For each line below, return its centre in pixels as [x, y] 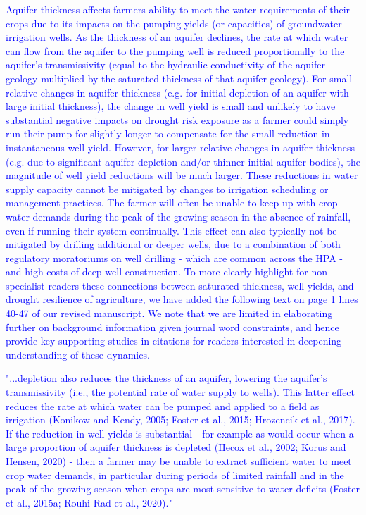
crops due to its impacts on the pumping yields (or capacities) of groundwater [174, 23]
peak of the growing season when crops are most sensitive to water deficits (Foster [183, 489]
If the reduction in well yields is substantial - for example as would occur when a [180, 433]
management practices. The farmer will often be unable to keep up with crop [172, 203]
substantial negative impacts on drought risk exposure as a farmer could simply [177, 119]
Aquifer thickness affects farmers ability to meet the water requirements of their [178, 9]
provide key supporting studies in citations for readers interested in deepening [174, 341]
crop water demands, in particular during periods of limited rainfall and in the [175, 474]
